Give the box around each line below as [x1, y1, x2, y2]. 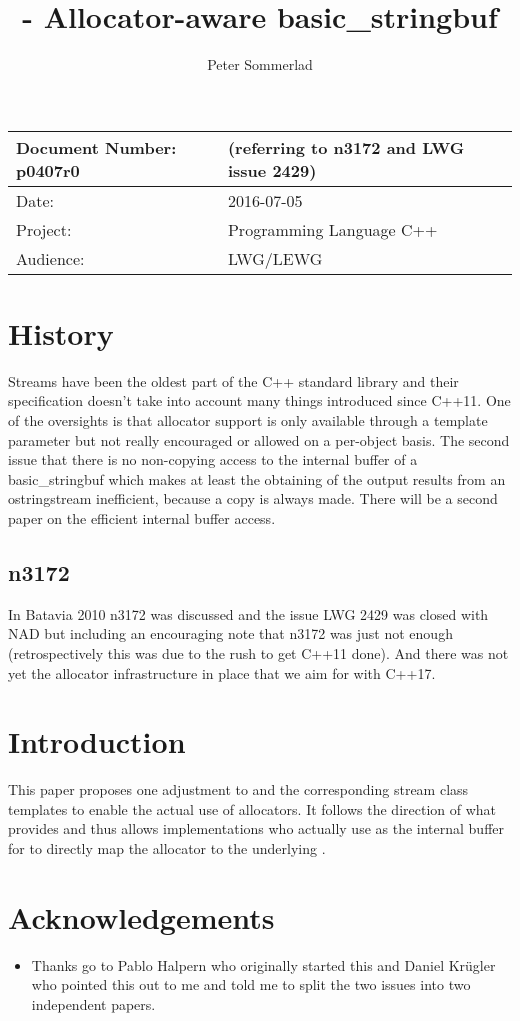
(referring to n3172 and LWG [227, 135, 465, 159]
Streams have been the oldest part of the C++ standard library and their [8, 370, 459, 391]
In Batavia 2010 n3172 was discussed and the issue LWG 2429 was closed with [8, 603, 489, 624]
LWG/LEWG [227, 246, 323, 270]
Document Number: [16, 135, 177, 159]
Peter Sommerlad [207, 54, 313, 75]
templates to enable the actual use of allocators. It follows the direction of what [8, 798, 497, 819]
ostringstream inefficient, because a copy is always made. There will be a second [8, 488, 498, 509]
